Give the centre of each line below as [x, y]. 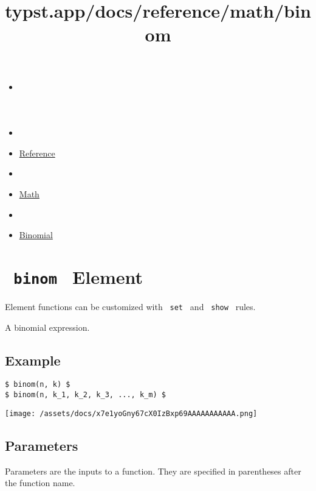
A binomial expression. [47, 327]
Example [33, 360]
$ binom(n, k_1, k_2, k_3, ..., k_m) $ [85, 395]
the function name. [40, 483]
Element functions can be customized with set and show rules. [130, 306]
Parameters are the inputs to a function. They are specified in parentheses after [153, 471]
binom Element [78, 276]
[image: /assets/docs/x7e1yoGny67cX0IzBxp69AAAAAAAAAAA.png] [131, 413]
